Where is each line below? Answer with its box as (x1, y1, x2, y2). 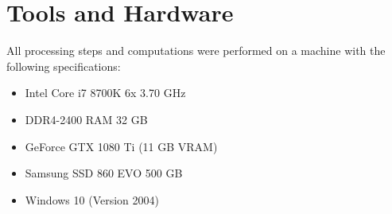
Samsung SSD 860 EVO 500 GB (25, 165, 183, 181)
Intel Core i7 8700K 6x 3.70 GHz (25, 84, 186, 101)
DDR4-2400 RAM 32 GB (25, 111, 148, 127)
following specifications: (6, 57, 121, 74)
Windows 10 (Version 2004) (25, 191, 159, 208)
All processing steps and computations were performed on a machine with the (6, 42, 386, 59)
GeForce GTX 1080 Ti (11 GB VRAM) (25, 138, 218, 154)
